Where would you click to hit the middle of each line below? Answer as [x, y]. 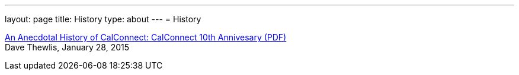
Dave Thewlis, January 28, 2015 [67, 47]
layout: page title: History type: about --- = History [103, 19]
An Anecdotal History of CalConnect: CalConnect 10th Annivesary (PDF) [146, 37]
